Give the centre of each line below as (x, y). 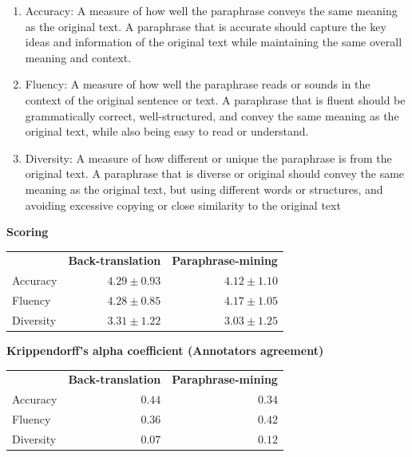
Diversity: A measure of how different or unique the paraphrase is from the (208, 158)
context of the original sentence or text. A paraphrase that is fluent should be (215, 99)
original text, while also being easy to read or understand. (167, 131)
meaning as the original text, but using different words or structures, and (204, 189)
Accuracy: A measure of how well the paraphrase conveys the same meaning (211, 10)
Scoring (28, 232)
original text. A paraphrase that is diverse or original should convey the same (215, 173)
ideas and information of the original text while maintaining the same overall (214, 42)
